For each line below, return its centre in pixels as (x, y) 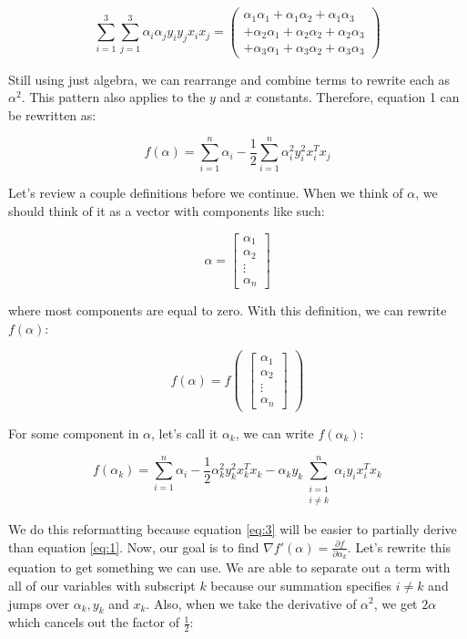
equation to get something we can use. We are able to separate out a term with (229, 567)
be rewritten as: (52, 114)
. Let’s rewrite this (399, 546)
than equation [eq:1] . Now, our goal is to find (134, 546)
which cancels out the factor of (94, 622)
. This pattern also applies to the (113, 97)
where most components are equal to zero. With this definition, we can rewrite (228, 310)
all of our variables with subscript (102, 585)
